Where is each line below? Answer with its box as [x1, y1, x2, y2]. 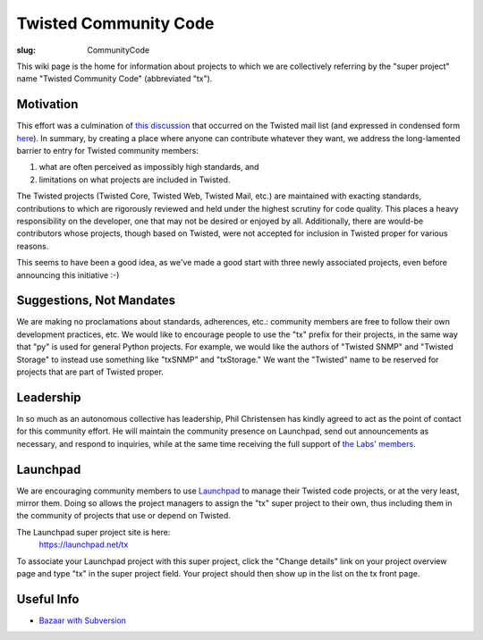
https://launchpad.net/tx [38, 539, 129, 550]
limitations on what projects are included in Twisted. [38, 174, 231, 185]
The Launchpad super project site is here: [16, 526, 171, 537]
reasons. [16, 240, 49, 251]
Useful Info [16, 591, 80, 607]
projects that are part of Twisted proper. [16, 366, 165, 377]
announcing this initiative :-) [16, 269, 120, 281]
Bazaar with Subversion [38, 615, 127, 626]
